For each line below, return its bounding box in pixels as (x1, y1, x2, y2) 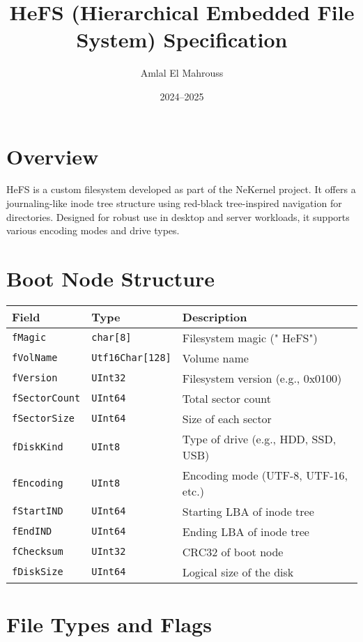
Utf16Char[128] (91, 352, 171, 364)
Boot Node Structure (6, 264, 215, 292)
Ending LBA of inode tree (182, 523, 309, 540)
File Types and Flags (6, 610, 212, 639)
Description (182, 308, 247, 325)
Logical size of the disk (182, 563, 294, 580)
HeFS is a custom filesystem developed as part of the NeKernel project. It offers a (6, 182, 356, 197)
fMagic (12, 332, 47, 344)
